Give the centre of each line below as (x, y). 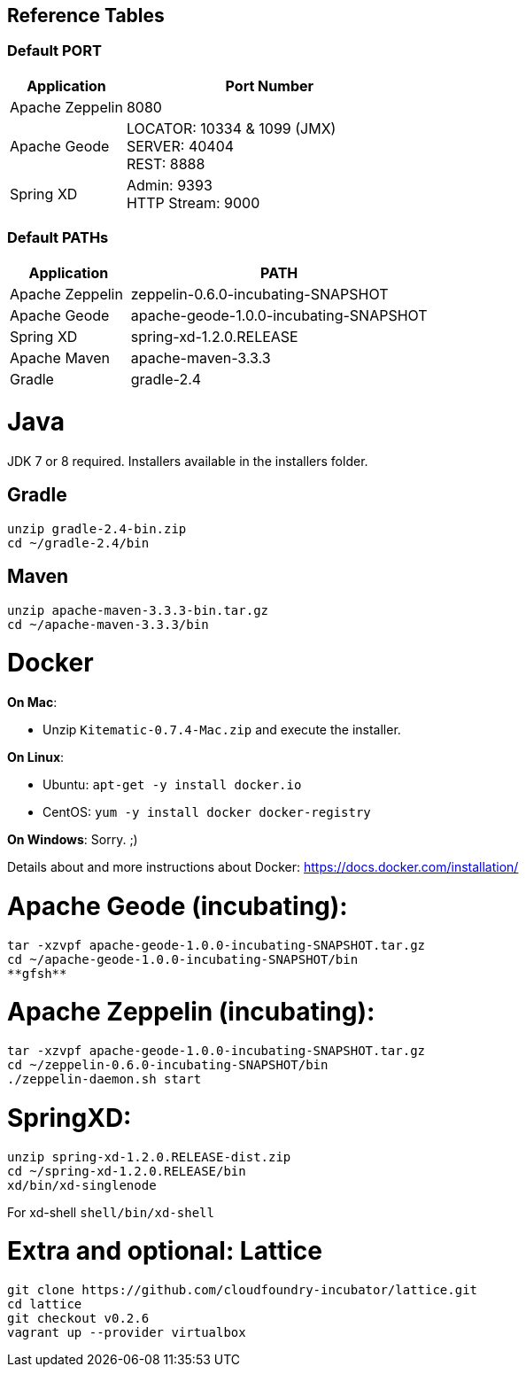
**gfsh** (37, 973)
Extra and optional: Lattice (165, 1251)
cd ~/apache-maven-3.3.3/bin (108, 624)
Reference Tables (86, 16)
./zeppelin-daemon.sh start (104, 1079)
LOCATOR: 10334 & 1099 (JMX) (231, 128)
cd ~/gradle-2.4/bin (78, 543)
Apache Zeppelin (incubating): (191, 1012)
